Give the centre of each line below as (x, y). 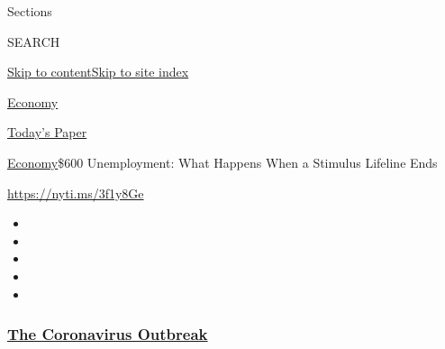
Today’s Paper (47, 132)
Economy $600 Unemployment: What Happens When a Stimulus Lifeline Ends (222, 162)
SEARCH (34, 41)
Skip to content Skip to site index (98, 72)
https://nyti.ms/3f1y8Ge (76, 193)
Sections (30, 11)
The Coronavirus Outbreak (108, 334)
